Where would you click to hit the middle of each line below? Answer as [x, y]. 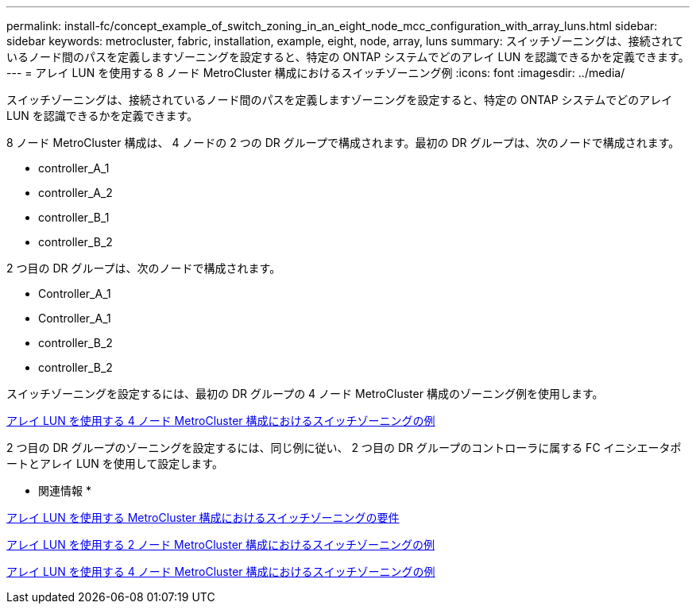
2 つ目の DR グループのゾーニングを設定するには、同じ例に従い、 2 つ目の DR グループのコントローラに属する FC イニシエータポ [344, 448]
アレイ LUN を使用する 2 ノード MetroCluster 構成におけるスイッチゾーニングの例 [221, 544]
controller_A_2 [75, 193]
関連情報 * [65, 490]
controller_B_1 [74, 217]
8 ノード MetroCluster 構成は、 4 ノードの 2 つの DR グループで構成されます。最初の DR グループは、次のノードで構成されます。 [343, 143]
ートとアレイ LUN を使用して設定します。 [115, 463]
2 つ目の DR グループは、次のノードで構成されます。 [144, 268]
